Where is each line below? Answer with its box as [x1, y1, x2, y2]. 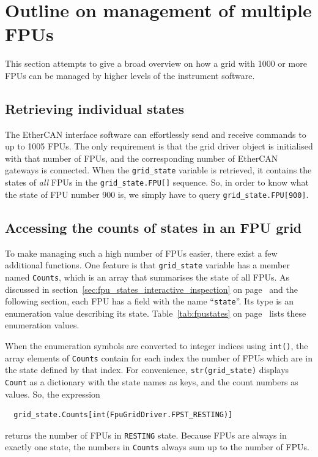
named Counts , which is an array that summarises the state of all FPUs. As [5, 270, 290, 283]
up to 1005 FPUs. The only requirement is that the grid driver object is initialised [5, 140, 313, 153]
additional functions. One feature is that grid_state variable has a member [5, 259, 290, 271]
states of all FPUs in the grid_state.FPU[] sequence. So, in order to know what [5, 176, 309, 189]
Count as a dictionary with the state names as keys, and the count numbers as [5, 375, 298, 388]
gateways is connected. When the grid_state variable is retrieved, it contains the [5, 164, 312, 176]
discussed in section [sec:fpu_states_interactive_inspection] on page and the [5, 282, 298, 295]
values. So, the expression [5, 387, 100, 400]
